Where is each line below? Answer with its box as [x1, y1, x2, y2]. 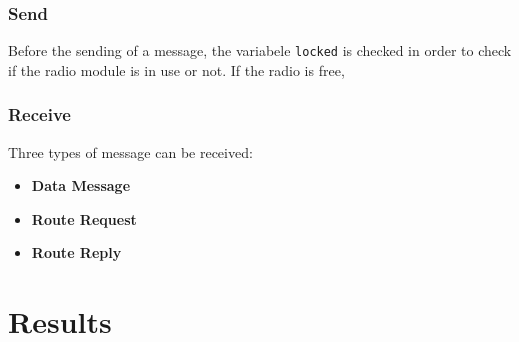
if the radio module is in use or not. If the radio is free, [8, 59, 345, 80]
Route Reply [31, 242, 122, 263]
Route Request [31, 208, 137, 229]
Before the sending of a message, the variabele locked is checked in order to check [8, 40, 512, 61]
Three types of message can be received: [8, 141, 253, 162]
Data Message [31, 175, 131, 196]
